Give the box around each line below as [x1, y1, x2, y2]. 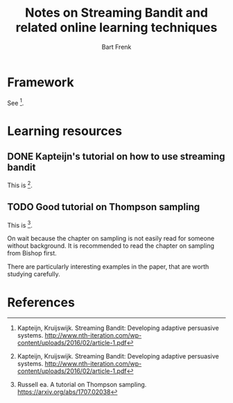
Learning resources [7, 123, 123, 139]
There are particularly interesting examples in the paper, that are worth [7, 262, 209, 271]
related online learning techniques [15, 19, 218, 35]
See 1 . [7, 97, 24, 107]
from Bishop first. [7, 249, 57, 258]
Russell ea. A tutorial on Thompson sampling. [17, 381, 147, 389]
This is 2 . [7, 180, 33, 189]
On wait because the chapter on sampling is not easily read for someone [7, 235, 215, 243]
